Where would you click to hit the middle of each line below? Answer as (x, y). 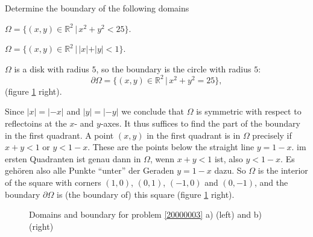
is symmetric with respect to (249, 111)
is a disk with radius (52, 68)
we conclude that (153, 111)
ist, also (229, 158)
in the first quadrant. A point (59, 135)
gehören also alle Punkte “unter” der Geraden (90, 170)
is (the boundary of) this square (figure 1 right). (145, 194)
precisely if (272, 135)
